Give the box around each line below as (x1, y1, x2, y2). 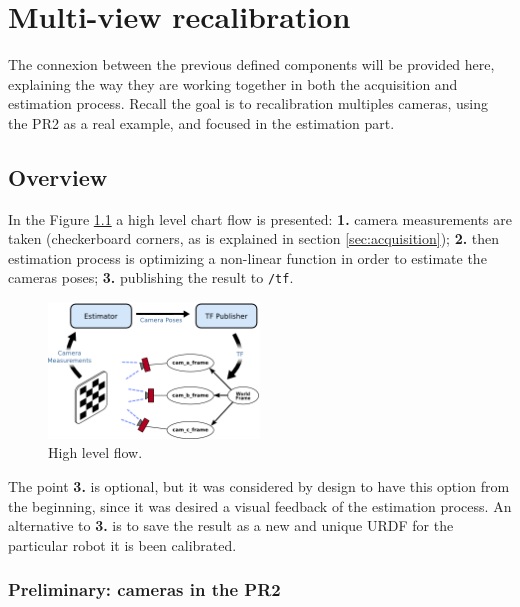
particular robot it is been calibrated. (8, 534, 237, 555)
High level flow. (48, 442, 143, 463)
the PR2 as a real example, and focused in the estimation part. (8, 112, 395, 133)
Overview (8, 161, 108, 192)
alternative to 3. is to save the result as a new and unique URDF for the (8, 515, 454, 536)
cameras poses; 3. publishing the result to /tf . (8, 267, 294, 288)
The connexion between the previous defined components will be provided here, (8, 54, 495, 75)
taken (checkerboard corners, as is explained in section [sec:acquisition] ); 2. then (8, 228, 500, 249)
